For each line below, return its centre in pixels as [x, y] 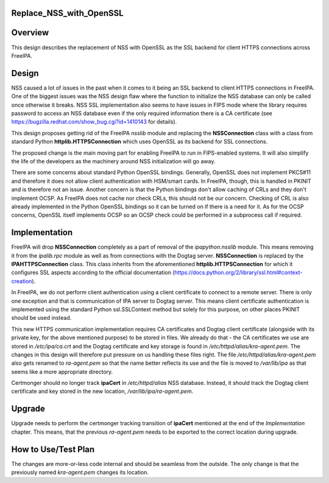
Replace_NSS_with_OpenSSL [68, 13]
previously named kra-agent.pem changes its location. [80, 473]
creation [22, 281]
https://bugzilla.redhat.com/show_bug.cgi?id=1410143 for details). [94, 122]
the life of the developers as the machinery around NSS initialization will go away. [113, 161]
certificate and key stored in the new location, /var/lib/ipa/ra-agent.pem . [102, 391]
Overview [30, 33]
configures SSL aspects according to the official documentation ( [93, 273]
